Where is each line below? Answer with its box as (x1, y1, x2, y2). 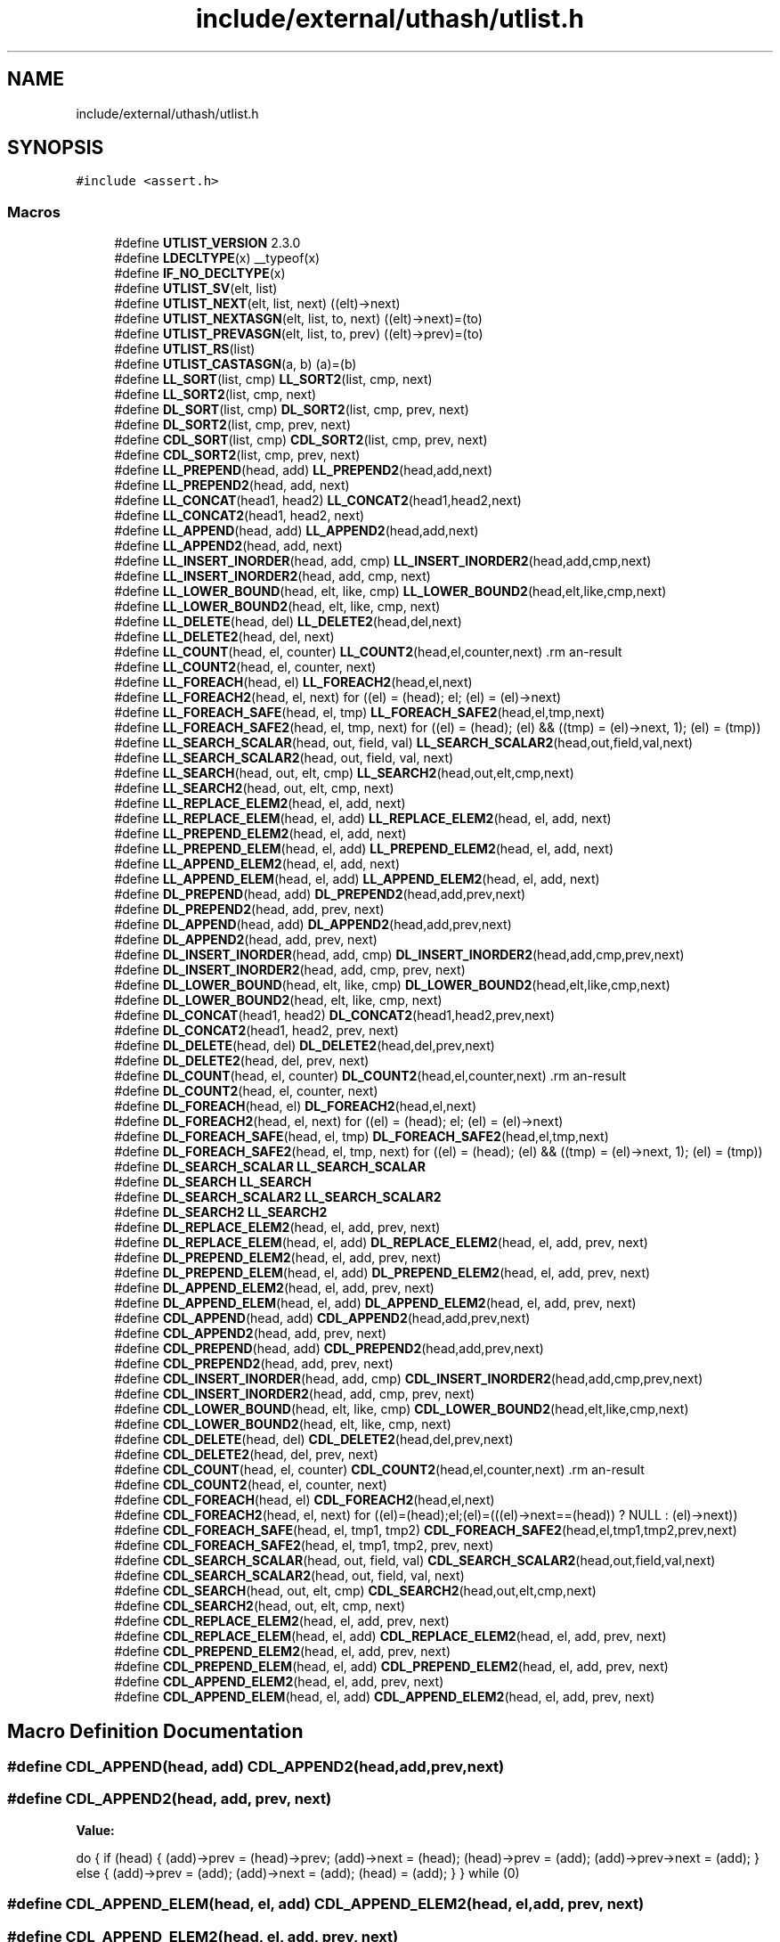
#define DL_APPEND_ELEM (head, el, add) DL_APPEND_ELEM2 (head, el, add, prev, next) (114, 1295, 637, 1311)
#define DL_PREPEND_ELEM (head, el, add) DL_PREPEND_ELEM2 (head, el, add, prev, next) (114, 1265, 651, 1281)
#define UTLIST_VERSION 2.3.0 (114, 235, 301, 251)
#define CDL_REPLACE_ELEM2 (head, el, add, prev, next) (114, 1613, 450, 1629)
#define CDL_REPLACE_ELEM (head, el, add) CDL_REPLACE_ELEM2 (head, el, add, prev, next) (114, 1628, 667, 1644)
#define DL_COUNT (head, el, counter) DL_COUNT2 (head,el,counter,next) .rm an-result (114, 1068, 627, 1084)
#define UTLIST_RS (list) (114, 341, 256, 357)
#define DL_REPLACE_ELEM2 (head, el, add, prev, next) (114, 1220, 441, 1236)
